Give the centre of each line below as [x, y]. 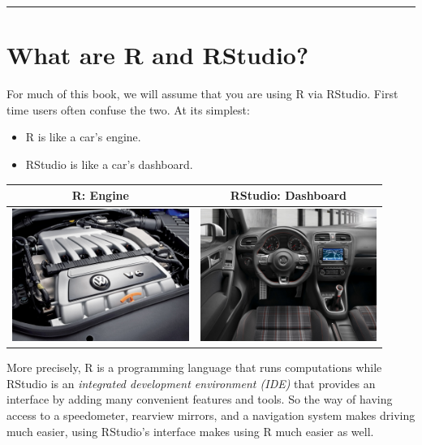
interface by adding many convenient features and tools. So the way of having [200, 399]
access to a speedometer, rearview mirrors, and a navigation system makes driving [211, 415]
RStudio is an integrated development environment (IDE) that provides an [191, 383]
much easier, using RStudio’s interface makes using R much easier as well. [190, 431]
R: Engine [100, 195]
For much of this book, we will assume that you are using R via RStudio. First [202, 94]
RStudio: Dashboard [289, 195]
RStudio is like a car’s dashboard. [109, 164]
